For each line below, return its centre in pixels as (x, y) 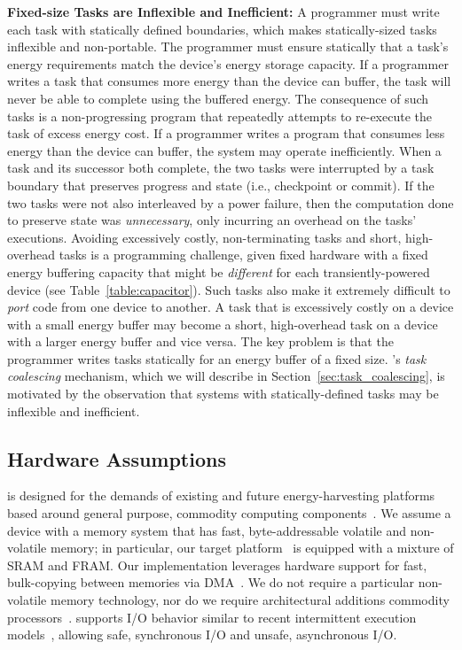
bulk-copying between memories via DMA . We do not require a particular (211, 582)
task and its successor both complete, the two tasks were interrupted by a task (221, 168)
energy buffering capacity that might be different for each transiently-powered (219, 271)
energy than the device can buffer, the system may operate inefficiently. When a (224, 150)
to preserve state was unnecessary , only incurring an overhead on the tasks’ (212, 220)
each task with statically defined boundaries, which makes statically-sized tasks (222, 29)
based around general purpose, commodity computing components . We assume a (229, 513)
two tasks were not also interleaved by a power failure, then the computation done (231, 202)
